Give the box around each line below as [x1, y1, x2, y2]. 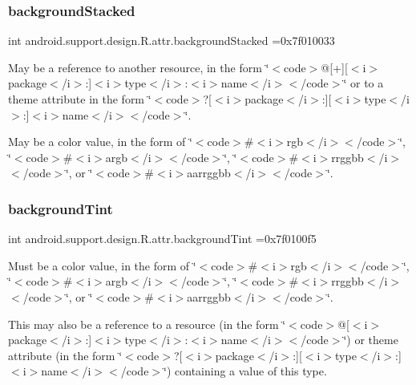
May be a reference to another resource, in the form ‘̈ [8, 59, 269, 75]
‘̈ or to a [343, 75, 384, 91]
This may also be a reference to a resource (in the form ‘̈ [8, 315, 286, 332]
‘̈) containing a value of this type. [164, 363, 327, 379]
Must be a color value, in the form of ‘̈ [8, 257, 196, 274]
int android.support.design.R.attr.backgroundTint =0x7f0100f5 [8, 230, 317, 247]
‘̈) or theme [343, 331, 398, 348]
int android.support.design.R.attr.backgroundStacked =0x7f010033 [8, 32, 335, 49]
